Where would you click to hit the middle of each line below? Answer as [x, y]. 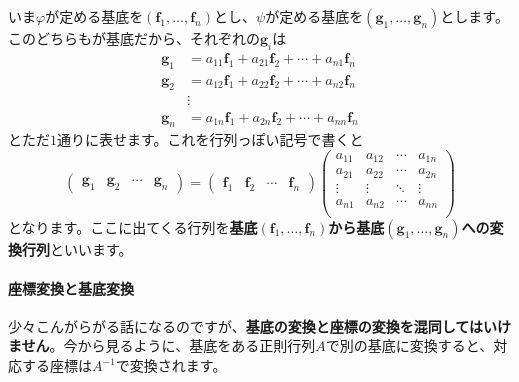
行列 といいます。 [77, 248]
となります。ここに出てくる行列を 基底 [133, 226]
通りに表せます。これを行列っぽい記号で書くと [210, 139]
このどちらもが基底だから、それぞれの [134, 38]
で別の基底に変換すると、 [409, 345]
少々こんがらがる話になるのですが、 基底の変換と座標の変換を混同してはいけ [260, 325]
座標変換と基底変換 [71, 287]
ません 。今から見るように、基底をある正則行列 [162, 345]
